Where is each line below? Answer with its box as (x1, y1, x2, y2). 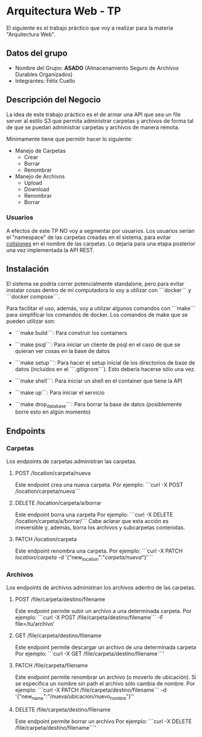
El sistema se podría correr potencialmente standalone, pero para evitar (6, 280, 185, 287)
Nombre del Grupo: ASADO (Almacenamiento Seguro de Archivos (14, 64, 179, 71)
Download (24, 186, 49, 193)
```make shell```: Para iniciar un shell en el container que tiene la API (14, 377, 183, 385)
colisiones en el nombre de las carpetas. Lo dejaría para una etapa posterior (6, 240, 196, 247)
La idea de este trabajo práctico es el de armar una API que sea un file (6, 111, 181, 118)
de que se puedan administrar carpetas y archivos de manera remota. (6, 123, 180, 131)
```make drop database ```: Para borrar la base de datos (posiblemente (14, 400, 182, 409)
